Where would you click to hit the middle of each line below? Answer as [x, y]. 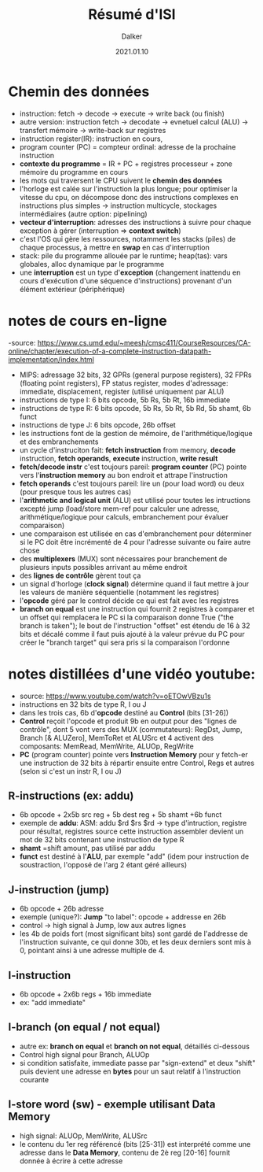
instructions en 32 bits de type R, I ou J [83, 704]
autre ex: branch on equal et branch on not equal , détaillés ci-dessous [134, 1046]
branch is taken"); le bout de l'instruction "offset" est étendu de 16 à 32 [135, 625]
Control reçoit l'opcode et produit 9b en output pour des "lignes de [128, 721]
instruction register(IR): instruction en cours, [91, 139]
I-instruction [40, 975]
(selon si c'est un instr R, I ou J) [70, 771]
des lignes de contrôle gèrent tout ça [80, 575]
